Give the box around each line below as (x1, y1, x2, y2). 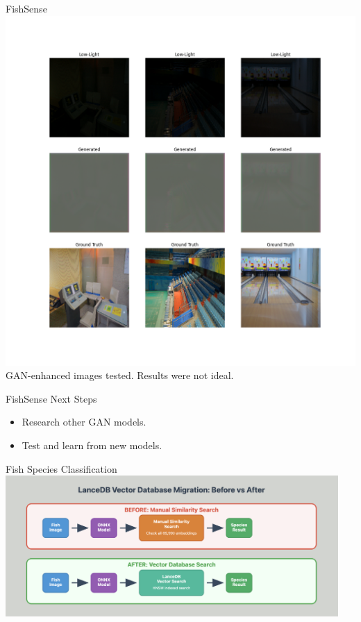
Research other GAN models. (22, 414, 146, 429)
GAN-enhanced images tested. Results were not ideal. (6, 368, 234, 383)
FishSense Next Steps (6, 391, 97, 405)
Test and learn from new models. (22, 437, 162, 452)
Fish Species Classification (6, 461, 117, 476)
